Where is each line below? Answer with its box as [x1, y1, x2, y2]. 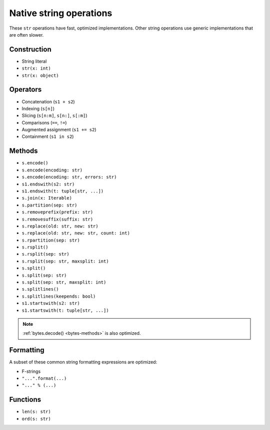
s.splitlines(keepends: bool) [21, 293, 96, 299]
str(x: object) [21, 73, 59, 78]
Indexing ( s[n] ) [21, 105, 55, 111]
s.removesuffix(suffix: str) [21, 216, 93, 222]
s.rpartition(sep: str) [21, 237, 80, 243]
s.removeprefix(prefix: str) [21, 209, 93, 215]
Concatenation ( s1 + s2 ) [21, 98, 75, 105]
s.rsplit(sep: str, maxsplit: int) [21, 258, 109, 264]
